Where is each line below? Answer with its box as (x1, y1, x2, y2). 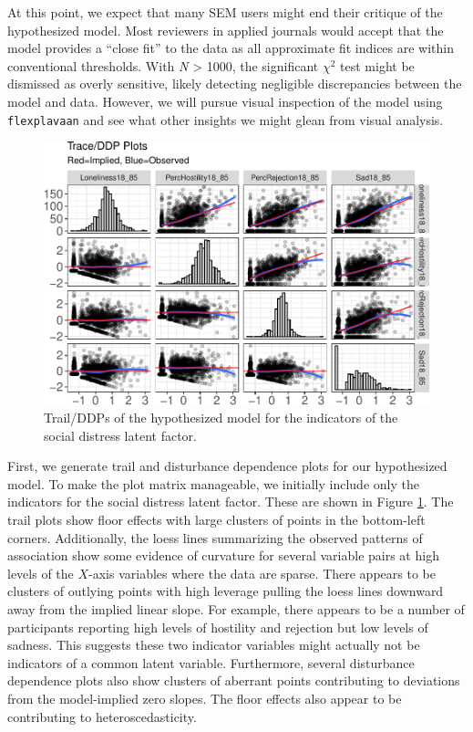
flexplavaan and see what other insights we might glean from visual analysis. (7, 110, 444, 129)
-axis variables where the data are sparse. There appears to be (88, 563, 436, 582)
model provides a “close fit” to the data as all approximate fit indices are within (7, 38, 455, 58)
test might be (340, 56, 415, 75)
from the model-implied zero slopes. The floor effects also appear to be (7, 689, 402, 708)
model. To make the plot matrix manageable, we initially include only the (7, 474, 419, 493)
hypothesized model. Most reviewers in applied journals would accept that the (7, 20, 444, 39)
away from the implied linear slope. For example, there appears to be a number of (7, 600, 465, 619)
